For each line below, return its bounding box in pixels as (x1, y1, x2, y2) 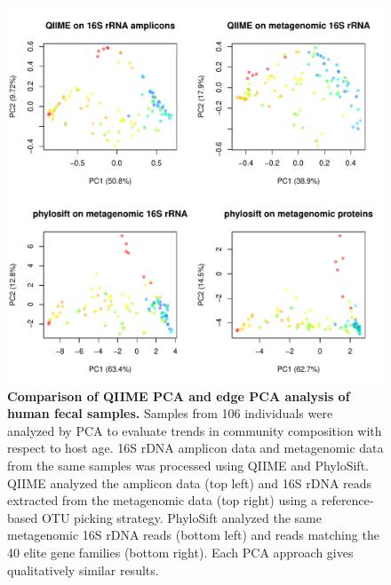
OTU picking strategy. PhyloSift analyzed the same (41, 508, 322, 526)
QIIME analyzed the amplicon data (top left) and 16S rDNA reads (7, 473, 372, 492)
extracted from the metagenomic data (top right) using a (7, 491, 318, 510)
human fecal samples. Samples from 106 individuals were (7, 404, 333, 423)
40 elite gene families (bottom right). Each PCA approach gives (7, 542, 354, 561)
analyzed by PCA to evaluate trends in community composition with (7, 421, 382, 439)
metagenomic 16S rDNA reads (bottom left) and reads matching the (7, 526, 379, 544)
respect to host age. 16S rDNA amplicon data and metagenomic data (7, 439, 384, 457)
